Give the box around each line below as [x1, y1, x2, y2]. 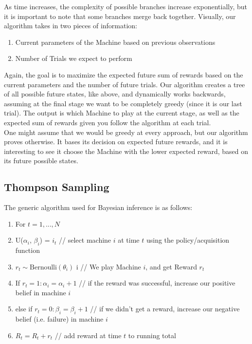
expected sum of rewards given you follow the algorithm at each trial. [4, 117, 211, 127]
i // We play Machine [76, 261, 141, 271]
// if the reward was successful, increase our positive [79, 278, 235, 288]
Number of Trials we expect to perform [15, 53, 132, 63]
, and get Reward [145, 261, 197, 271]
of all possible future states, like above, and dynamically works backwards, [4, 89, 226, 99]
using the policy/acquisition [146, 235, 230, 245]
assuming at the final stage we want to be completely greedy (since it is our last [4, 98, 242, 108]
